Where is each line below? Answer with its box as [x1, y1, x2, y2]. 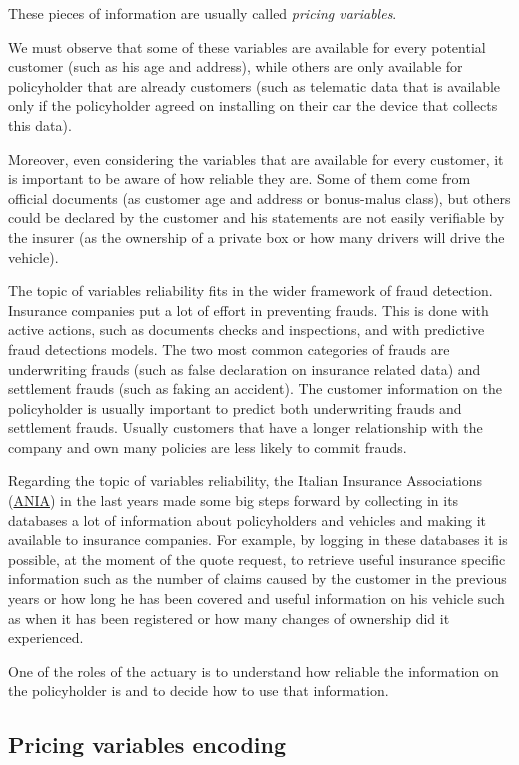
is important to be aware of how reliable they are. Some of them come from [8, 168, 471, 189]
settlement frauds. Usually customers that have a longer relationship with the [8, 417, 483, 438]
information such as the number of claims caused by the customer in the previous [8, 568, 507, 589]
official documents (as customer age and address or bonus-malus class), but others [8, 187, 511, 208]
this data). [8, 114, 72, 135]
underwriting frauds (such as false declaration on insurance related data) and [8, 358, 481, 379]
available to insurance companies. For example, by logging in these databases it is [8, 529, 508, 550]
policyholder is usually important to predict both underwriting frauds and [8, 397, 462, 418]
